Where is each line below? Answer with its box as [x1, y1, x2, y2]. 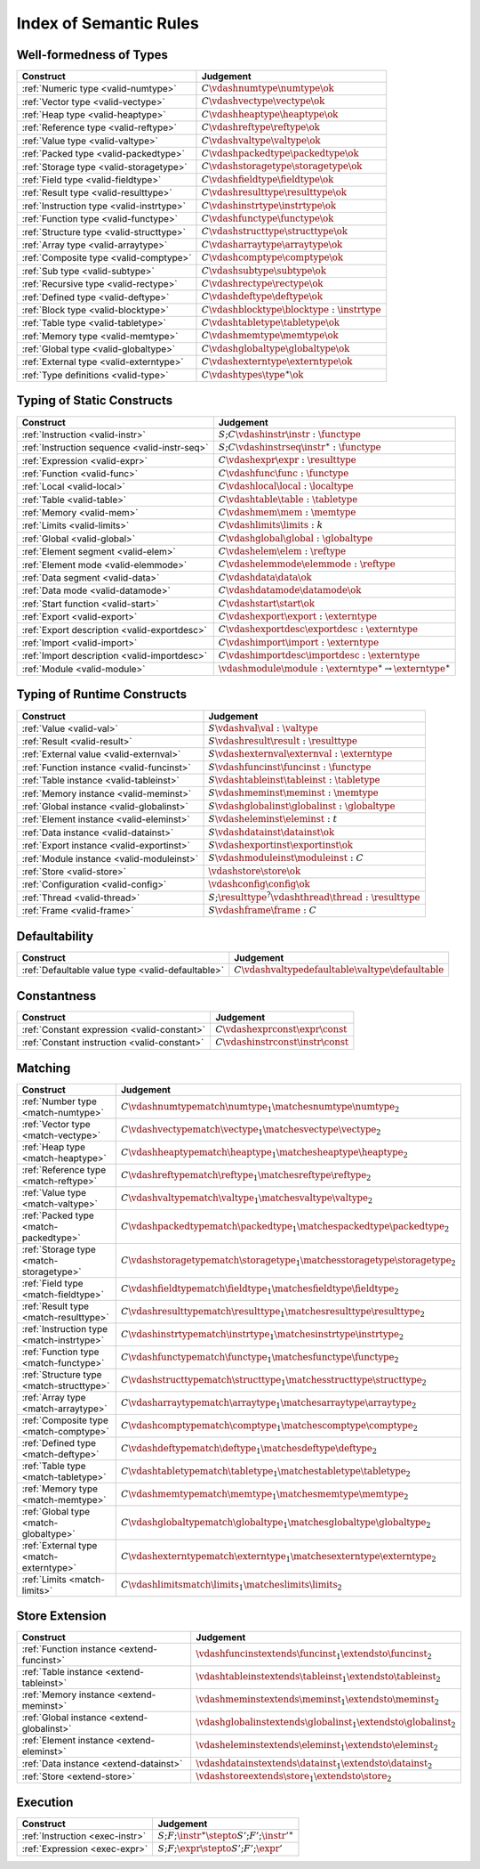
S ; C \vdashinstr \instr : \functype [218, 428, 362, 440]
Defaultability [16, 929, 93, 944]
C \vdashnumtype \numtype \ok [201, 83, 334, 94]
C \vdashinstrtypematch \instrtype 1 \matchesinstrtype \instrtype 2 [120, 1328, 404, 1342]
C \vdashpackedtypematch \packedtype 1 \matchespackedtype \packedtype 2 [120, 1220, 450, 1234]
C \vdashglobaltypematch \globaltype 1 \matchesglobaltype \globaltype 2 [120, 1516, 431, 1531]
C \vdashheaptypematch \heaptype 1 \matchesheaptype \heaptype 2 [120, 1146, 408, 1160]
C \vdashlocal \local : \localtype [218, 481, 355, 492]
